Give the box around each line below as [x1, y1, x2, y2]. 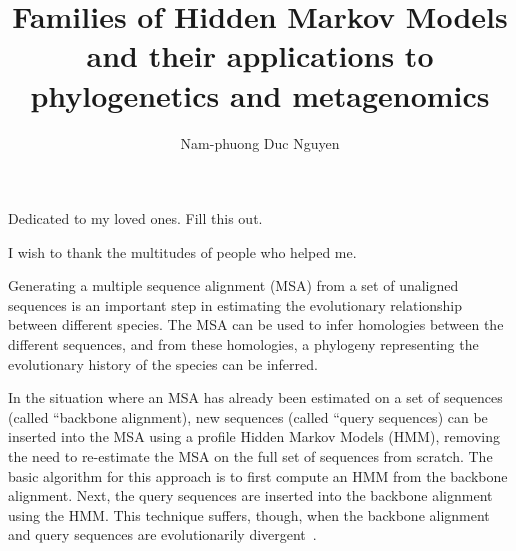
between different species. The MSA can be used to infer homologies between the [8, 314, 504, 335]
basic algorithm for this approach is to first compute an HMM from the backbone [8, 465, 508, 486]
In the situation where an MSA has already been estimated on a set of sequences [8, 387, 503, 408]
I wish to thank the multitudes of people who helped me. [8, 241, 357, 262]
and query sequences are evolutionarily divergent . [8, 524, 317, 545]
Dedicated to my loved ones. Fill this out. [8, 208, 263, 229]
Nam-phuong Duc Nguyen [180, 132, 340, 153]
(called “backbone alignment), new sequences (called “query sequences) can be [8, 406, 488, 427]
